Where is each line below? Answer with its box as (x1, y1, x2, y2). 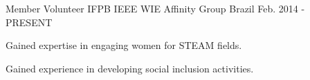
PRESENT (6, 14, 53, 29)
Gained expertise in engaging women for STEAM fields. (6, 38, 242, 52)
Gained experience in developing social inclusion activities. (6, 61, 254, 75)
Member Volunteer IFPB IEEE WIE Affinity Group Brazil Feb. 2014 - (6, 1, 305, 15)
